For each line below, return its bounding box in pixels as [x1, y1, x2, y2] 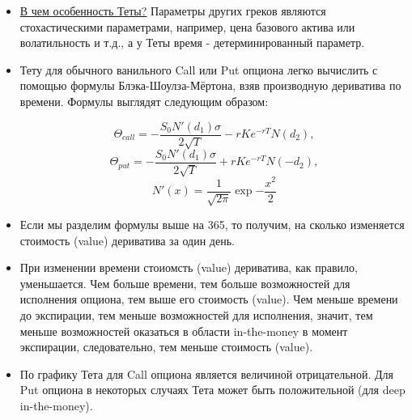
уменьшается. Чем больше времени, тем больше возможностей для [19, 274, 350, 291]
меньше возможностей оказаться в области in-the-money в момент [19, 322, 348, 339]
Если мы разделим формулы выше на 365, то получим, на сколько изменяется [19, 216, 405, 232]
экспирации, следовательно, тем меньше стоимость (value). [19, 338, 313, 355]
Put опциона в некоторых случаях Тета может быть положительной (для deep [19, 381, 406, 398]
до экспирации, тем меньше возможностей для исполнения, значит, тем [19, 306, 373, 323]
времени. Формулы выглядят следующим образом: [19, 92, 269, 109]
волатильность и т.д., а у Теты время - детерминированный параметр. [19, 34, 365, 51]
